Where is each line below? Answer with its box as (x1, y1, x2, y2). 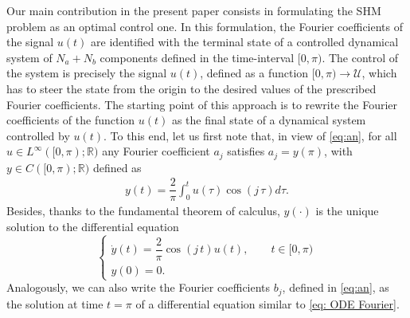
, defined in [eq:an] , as (282, 279, 389, 296)
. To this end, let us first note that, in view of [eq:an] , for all (103, 127, 397, 143)
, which (361, 65, 397, 81)
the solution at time (6, 295, 103, 312)
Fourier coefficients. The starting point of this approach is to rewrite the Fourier (6, 96, 398, 112)
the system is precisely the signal (6, 65, 167, 81)
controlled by (6, 127, 70, 143)
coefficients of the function (6, 112, 135, 128)
